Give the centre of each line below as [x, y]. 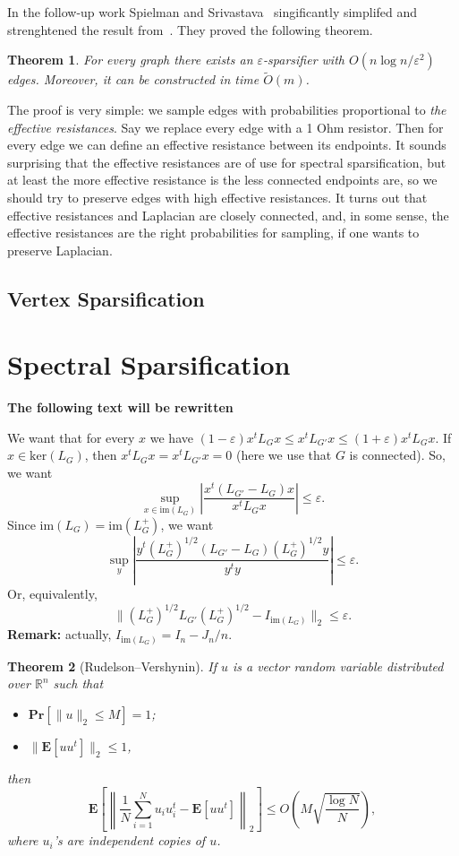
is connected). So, [398, 455]
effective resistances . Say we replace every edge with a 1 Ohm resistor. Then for [225, 127]
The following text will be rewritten [120, 407]
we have [171, 437]
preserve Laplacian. [60, 250]
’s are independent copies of [129, 840]
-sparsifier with [304, 60]
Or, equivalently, [52, 593]
